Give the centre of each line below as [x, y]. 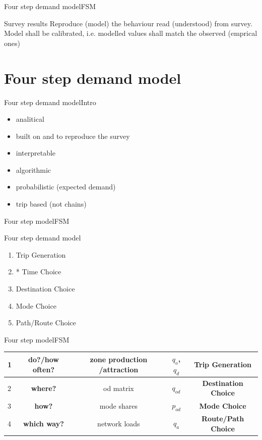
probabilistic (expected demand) [66, 187]
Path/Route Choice [46, 323]
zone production [119, 359]
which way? [44, 424]
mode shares [118, 405]
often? [44, 369]
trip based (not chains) [51, 204]
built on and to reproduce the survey [73, 136]
